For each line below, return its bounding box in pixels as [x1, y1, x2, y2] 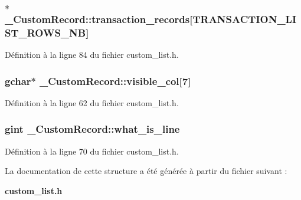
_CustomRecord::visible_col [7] [40, 73, 191, 88]
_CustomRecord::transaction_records [5, 11, 190, 26]
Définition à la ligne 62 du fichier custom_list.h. [5, 96, 179, 109]
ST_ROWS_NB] [5, 25, 89, 40]
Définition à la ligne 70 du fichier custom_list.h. [5, 145, 179, 157]
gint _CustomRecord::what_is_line [5, 122, 180, 136]
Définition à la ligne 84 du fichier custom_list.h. [5, 48, 179, 61]
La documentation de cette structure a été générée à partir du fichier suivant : [5, 165, 287, 177]
